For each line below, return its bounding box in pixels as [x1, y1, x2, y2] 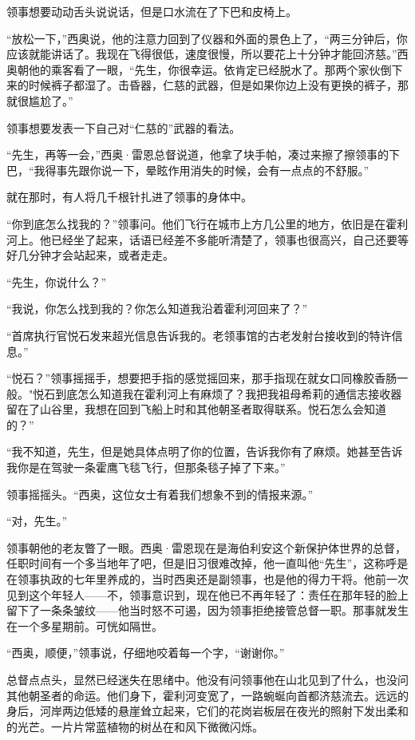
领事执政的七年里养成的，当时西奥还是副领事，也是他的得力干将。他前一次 [17, 571, 409, 588]
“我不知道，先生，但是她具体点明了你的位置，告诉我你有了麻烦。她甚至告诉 [6, 443, 403, 460]
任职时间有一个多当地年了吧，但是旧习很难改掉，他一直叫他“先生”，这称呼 [6, 555, 397, 572]
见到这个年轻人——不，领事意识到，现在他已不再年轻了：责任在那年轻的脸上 [6, 586, 409, 603]
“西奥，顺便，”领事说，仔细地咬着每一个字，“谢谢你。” [6, 644, 285, 661]
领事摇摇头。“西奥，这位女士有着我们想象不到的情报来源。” [6, 485, 314, 502]
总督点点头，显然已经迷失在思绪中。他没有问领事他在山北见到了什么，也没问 [6, 671, 409, 687]
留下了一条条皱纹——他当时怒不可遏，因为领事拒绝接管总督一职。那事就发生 [6, 602, 409, 619]
